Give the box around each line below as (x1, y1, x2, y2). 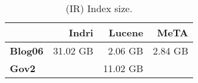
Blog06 (10, 44, 43, 58)
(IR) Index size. (65, 1, 133, 15)
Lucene (108, 25, 144, 39)
